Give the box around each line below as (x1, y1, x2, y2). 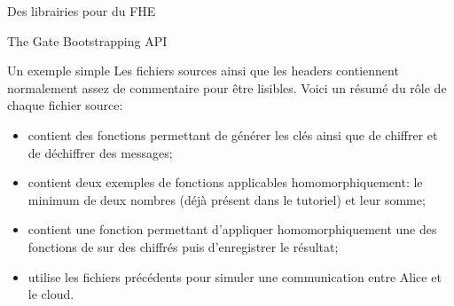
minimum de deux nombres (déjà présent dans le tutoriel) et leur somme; (27, 190, 426, 208)
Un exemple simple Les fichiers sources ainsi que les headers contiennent (7, 61, 399, 80)
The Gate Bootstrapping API (7, 31, 168, 50)
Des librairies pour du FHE (7, 2, 156, 20)
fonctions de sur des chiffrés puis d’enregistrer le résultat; (27, 237, 339, 255)
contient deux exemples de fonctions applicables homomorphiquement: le (27, 173, 423, 192)
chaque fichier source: (7, 96, 123, 114)
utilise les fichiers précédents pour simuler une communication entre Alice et (27, 267, 442, 286)
